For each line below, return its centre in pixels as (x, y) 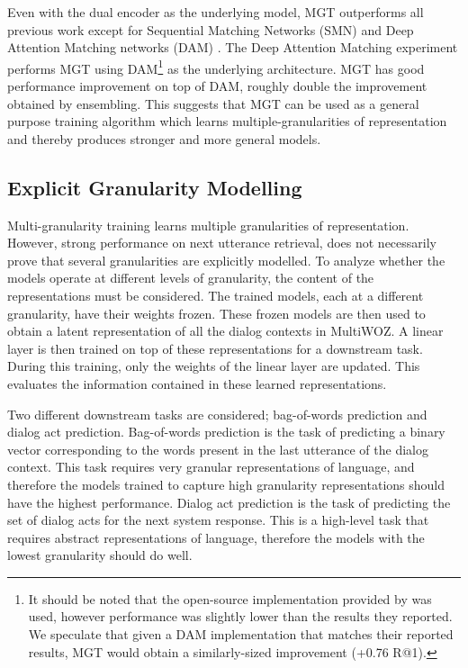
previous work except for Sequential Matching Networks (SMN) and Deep (211, 29)
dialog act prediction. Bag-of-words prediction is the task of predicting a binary (226, 432)
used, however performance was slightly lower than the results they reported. (240, 616)
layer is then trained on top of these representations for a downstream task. (215, 348)
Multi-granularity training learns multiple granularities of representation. (208, 225)
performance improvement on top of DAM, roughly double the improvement (217, 86)
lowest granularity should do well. (100, 555)
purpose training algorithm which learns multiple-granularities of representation (227, 121)
